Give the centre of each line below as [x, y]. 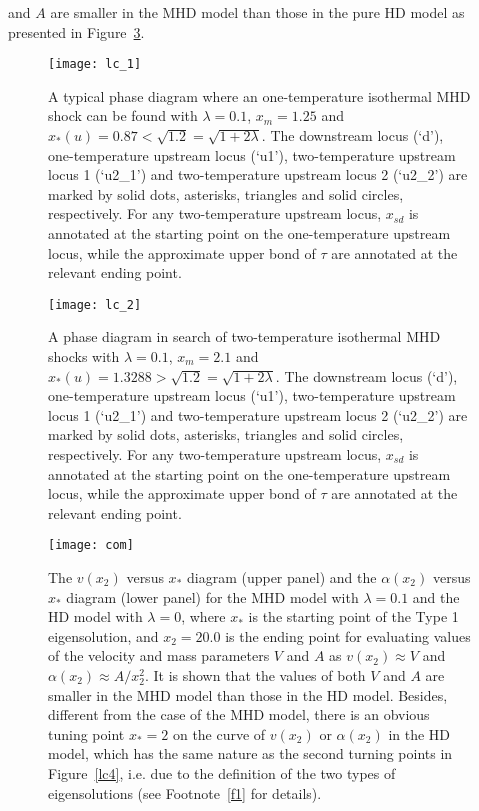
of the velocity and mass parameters [159, 655]
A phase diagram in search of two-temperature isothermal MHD [244, 336]
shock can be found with [123, 115]
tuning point [86, 733]
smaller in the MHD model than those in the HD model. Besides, [248, 694]
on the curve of [219, 733]
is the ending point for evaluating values [348, 635]
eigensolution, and [103, 635]
